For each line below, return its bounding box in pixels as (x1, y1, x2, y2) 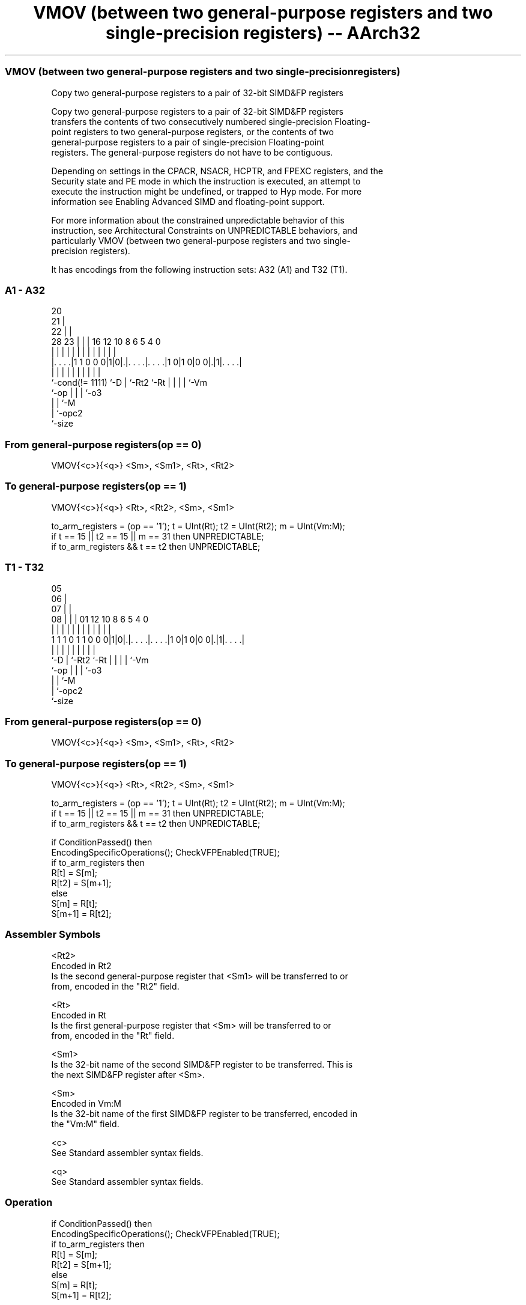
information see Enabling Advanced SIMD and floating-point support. (51, 196, 325, 207)
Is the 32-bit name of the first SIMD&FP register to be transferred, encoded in (51, 1108, 358, 1119)
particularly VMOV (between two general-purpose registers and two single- (51, 235, 351, 246)
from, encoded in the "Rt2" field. (51, 981, 180, 991)
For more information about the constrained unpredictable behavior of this (51, 214, 345, 225)
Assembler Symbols (5, 928, 101, 941)
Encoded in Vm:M (51, 1098, 121, 1109)
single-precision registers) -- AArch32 (105, 23, 421, 43)
